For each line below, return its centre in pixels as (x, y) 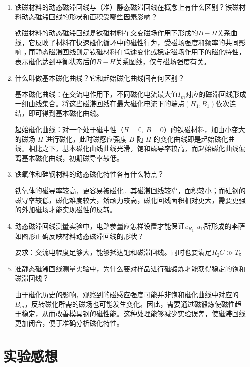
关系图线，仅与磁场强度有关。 (163, 61)
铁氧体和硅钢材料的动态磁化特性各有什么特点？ (89, 174)
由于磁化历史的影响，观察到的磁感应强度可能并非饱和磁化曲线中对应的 (127, 294)
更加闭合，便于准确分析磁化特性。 (69, 323)
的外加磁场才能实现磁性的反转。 (66, 209)
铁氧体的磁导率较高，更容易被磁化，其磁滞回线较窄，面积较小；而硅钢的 (130, 190)
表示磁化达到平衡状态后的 (55, 61)
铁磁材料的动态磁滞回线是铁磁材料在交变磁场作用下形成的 (106, 33)
